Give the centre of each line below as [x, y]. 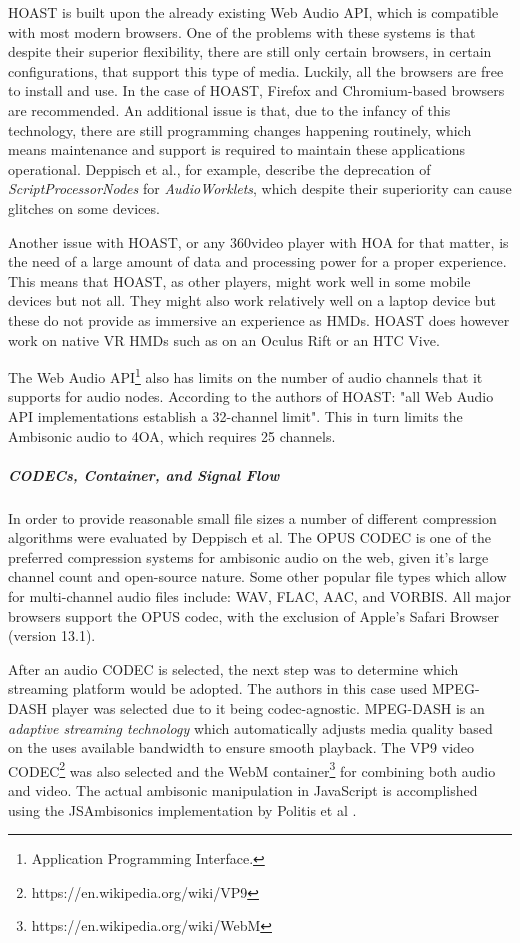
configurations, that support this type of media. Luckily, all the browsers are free [256, 70]
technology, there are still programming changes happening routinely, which [240, 129]
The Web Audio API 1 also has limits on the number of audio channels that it [245, 375]
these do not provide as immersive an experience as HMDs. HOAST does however [259, 319]
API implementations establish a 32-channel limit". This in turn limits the [235, 415]
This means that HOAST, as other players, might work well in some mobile [239, 280]
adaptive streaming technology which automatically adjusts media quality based [250, 727]
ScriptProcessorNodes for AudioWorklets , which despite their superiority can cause [260, 188]
